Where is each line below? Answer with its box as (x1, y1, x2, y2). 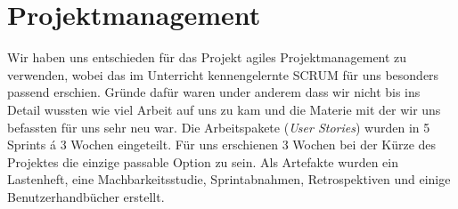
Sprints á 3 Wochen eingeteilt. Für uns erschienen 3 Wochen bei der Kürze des (7, 135, 437, 154)
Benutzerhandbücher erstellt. (7, 187, 165, 205)
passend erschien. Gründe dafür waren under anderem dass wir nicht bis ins (7, 83, 421, 101)
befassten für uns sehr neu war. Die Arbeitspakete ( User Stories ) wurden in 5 (7, 117, 430, 136)
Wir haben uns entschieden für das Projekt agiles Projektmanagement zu (7, 48, 407, 67)
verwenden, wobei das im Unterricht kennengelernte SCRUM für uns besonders (7, 65, 439, 84)
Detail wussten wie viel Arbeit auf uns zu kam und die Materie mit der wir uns (7, 100, 441, 118)
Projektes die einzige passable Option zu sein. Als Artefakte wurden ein (7, 152, 398, 171)
